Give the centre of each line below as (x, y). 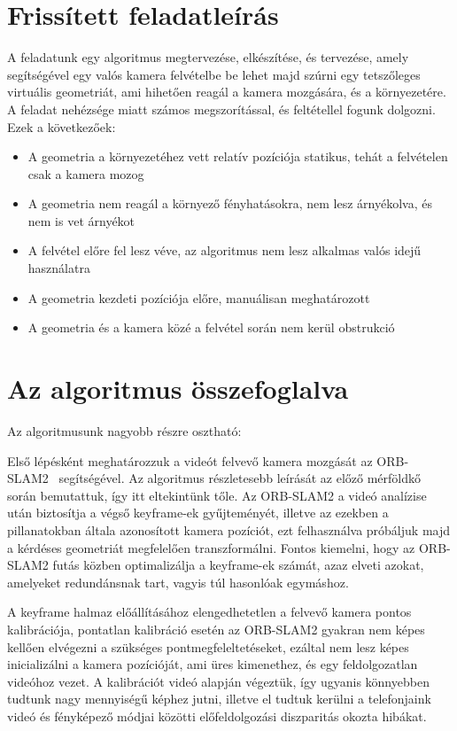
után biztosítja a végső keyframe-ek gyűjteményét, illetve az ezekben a (198, 513)
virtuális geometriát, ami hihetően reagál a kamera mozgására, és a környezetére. (227, 92)
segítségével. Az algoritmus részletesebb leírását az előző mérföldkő (240, 478)
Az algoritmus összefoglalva (178, 389)
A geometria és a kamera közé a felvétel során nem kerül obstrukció (211, 327)
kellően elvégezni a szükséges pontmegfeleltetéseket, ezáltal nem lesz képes (208, 646)
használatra (59, 268)
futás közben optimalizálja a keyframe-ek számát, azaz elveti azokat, (238, 565)
